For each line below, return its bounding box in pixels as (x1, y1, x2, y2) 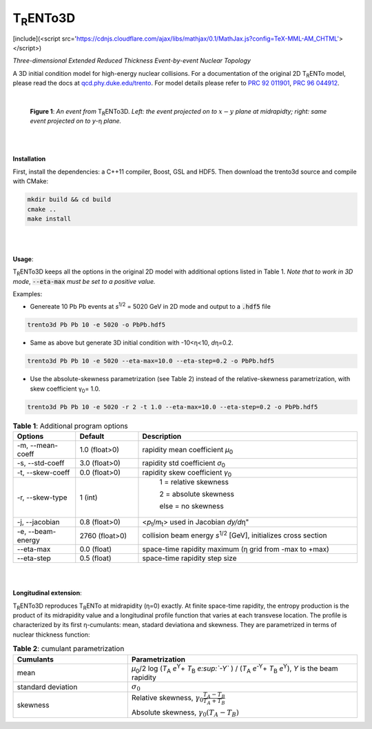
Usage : (12, 255, 34, 263)
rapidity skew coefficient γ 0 (142, 467, 232, 479)
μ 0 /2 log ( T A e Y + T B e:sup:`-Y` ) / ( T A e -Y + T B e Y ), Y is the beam (131, 662, 338, 675)
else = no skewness (159, 501, 224, 511)
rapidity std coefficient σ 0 (142, 458, 225, 469)
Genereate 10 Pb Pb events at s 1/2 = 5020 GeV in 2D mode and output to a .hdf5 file (30, 301, 271, 311)
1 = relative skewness (159, 477, 229, 486)
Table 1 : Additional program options (12, 421, 129, 431)
